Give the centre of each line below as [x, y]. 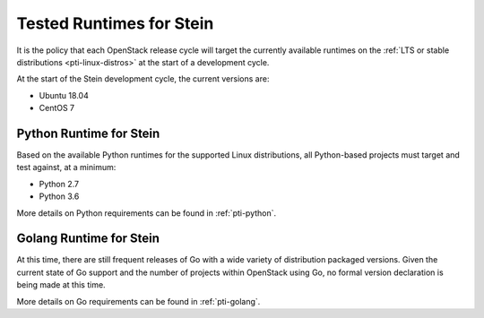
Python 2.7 [59, 184]
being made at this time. [61, 285]
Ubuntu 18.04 [64, 95]
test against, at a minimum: [66, 168]
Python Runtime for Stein [88, 133]
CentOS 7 [57, 108]
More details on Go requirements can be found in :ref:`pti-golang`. [138, 301]
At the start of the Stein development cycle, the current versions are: [143, 79]
